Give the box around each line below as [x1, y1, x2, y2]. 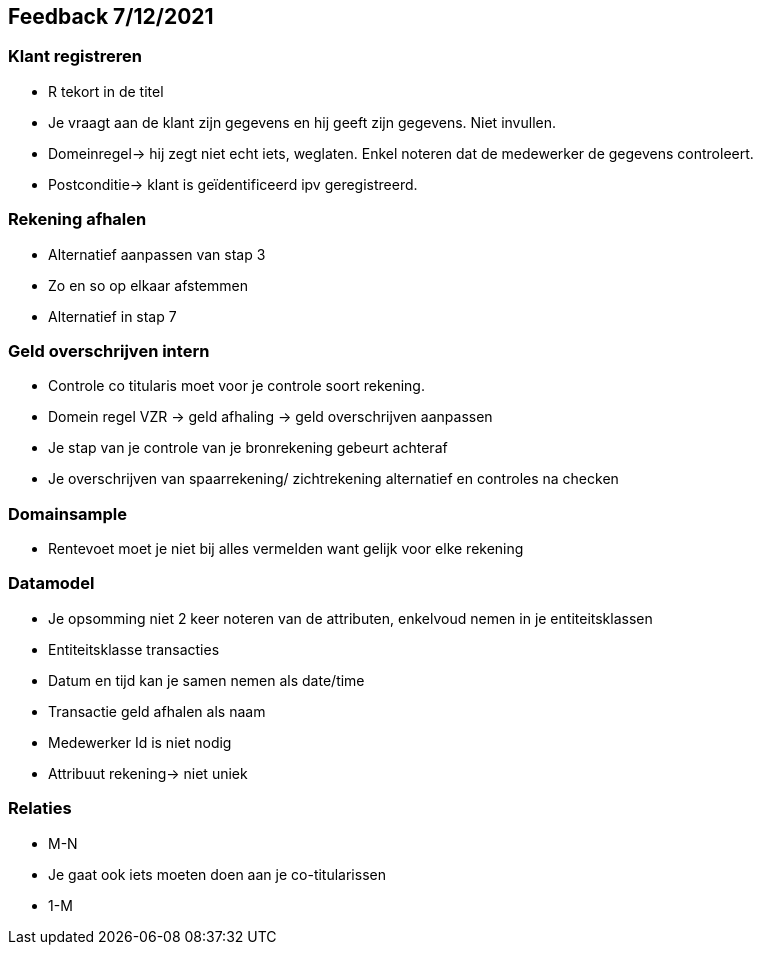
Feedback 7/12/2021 [8, 4, 214, 29]
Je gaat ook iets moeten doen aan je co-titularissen [48, 865, 386, 883]
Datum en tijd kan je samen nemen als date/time [48, 671, 365, 689]
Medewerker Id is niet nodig [48, 733, 232, 751]
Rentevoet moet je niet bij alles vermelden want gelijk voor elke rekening [48, 540, 524, 558]
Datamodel [8, 573, 95, 594]
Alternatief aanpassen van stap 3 [48, 245, 266, 263]
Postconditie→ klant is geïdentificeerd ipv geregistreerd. [48, 175, 418, 193]
